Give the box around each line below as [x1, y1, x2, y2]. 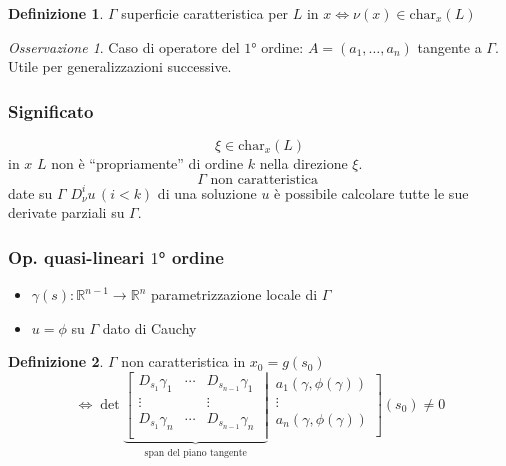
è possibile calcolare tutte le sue [274, 182, 469, 203]
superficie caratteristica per [121, 3, 289, 23]
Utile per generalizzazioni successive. [8, 56, 232, 77]
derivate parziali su [8, 202, 125, 223]
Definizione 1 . [8, 3, 104, 23]
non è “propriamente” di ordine [51, 153, 244, 173]
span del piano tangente [144, 447, 247, 458]
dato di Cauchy [102, 317, 197, 338]
